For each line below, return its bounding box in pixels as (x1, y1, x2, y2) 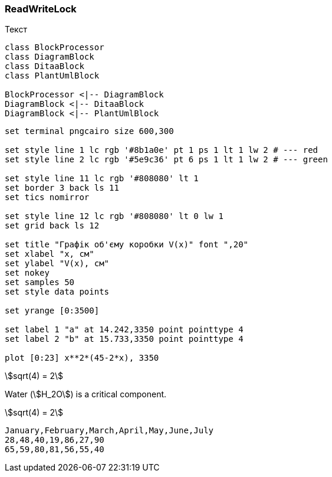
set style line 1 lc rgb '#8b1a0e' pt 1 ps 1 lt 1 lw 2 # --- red (5, 145, 318, 155)
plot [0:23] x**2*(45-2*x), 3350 (5, 353, 159, 363)
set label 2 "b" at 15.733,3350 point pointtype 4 (5, 334, 244, 344)
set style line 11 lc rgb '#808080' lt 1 (5, 174, 199, 184)
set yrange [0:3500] (5, 306, 100, 316)
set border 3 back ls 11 (5, 183, 119, 193)
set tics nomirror (5, 192, 90, 202)
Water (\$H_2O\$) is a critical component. (5, 389, 167, 400)
